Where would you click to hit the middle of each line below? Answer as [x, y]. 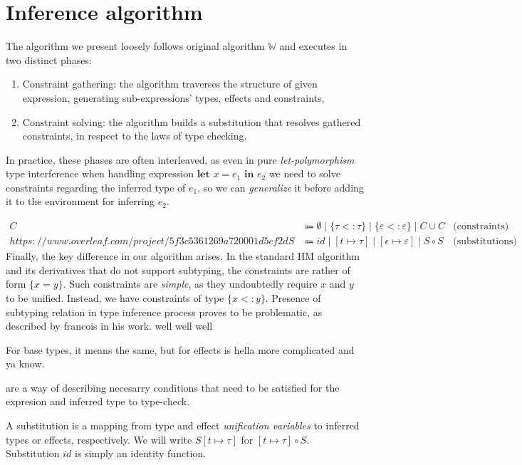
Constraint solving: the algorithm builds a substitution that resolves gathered [192, 121]
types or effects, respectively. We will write [99, 439]
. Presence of [293, 297]
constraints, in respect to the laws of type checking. [135, 136]
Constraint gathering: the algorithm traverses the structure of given [170, 84]
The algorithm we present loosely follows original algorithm [135, 46]
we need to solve [304, 173]
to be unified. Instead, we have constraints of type [115, 297]
